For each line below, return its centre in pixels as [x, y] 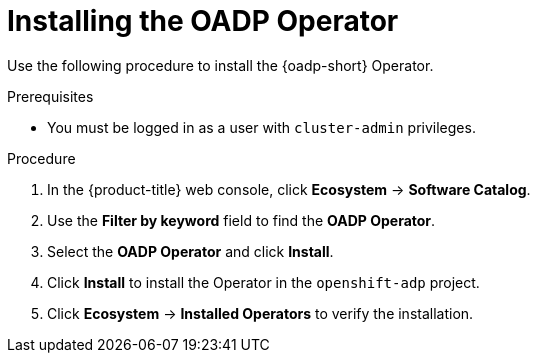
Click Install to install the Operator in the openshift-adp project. [263, 282]
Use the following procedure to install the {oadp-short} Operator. [220, 65]
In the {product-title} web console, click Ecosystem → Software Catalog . [289, 189]
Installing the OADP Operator [203, 21]
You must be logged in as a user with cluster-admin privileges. [261, 127]
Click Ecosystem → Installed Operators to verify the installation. [260, 313]
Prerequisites [50, 96]
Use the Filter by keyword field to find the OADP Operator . [241, 220]
